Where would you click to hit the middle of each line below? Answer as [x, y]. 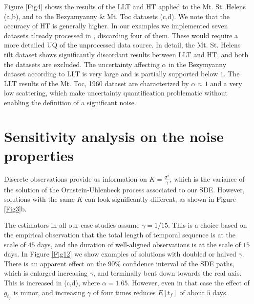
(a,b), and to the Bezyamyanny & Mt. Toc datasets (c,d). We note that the [117, 16]
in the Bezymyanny [198, 64]
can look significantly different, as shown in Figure [160, 199]
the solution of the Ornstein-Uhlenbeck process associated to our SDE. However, [124, 189]
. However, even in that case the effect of [189, 283]
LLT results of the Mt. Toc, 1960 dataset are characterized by [96, 83]
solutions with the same [39, 199]
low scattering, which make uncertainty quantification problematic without [116, 93]
